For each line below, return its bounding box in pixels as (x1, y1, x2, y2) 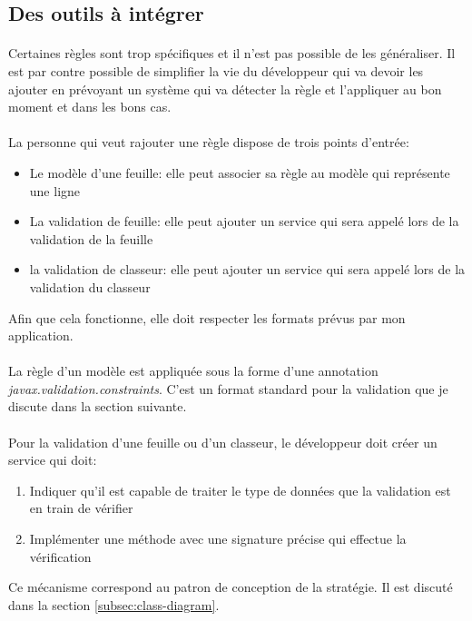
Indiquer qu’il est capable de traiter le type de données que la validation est (29, 480, 451, 499)
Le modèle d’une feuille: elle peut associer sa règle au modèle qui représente (29, 163, 450, 182)
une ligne (29, 181, 81, 200)
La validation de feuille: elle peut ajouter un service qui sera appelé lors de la (29, 212, 459, 231)
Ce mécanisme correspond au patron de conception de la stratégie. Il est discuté (8, 577, 453, 596)
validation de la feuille (29, 229, 153, 248)
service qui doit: (8, 450, 97, 469)
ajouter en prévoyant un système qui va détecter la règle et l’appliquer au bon (8, 79, 442, 98)
